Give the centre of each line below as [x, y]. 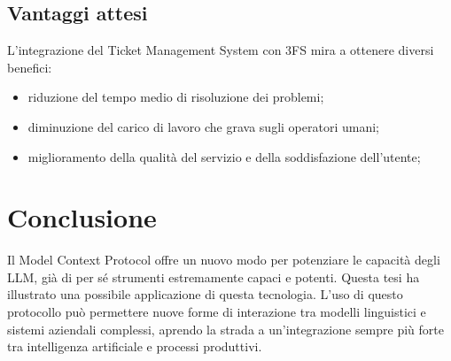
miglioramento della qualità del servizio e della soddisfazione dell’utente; [224, 156]
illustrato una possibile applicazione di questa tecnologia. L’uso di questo [205, 294]
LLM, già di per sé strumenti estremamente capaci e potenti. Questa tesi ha [214, 277]
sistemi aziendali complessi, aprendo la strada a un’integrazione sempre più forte [225, 329]
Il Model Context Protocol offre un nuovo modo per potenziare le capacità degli [224, 260]
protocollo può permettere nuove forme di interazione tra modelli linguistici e [217, 312]
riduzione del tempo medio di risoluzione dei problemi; [176, 97]
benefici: [30, 67]
